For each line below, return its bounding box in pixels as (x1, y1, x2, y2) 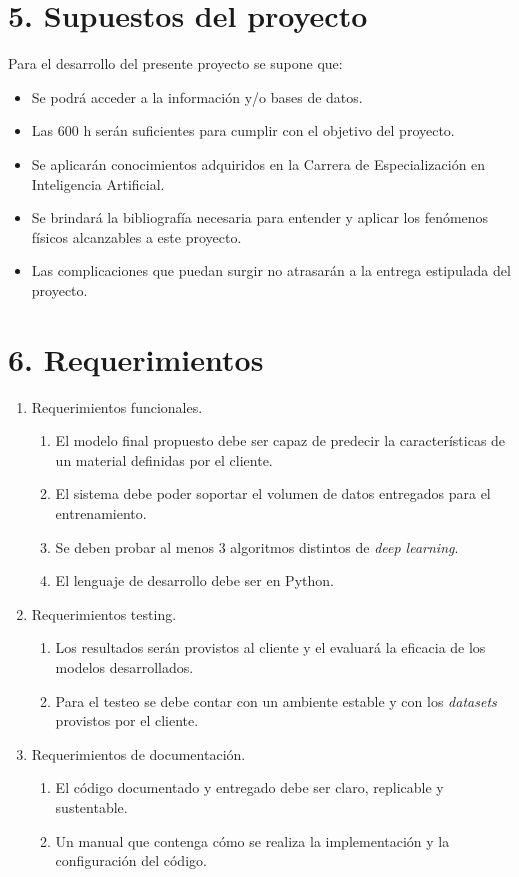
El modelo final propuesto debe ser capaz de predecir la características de (55, 430, 506, 451)
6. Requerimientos (8, 338, 264, 379)
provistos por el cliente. (55, 710, 199, 731)
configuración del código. (55, 850, 207, 871)
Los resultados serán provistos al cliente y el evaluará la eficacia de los (55, 637, 486, 658)
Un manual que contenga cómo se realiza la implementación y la (55, 830, 450, 851)
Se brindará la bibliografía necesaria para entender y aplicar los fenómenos (31, 207, 489, 228)
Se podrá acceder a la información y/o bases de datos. (31, 86, 363, 107)
